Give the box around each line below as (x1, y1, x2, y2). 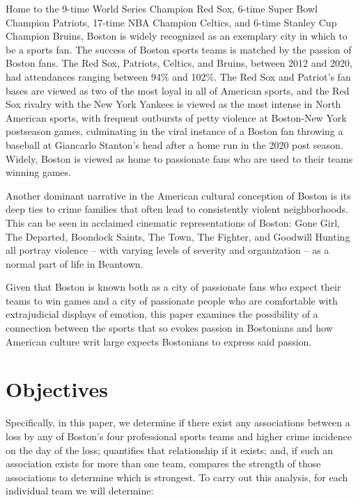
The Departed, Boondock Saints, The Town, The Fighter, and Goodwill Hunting (6, 229, 350, 243)
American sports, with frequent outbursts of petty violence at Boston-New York (6, 110, 347, 124)
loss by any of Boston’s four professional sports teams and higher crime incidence (6, 428, 352, 443)
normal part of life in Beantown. (6, 256, 143, 271)
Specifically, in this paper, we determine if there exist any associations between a (6, 415, 350, 430)
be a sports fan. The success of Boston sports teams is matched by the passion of (6, 42, 352, 56)
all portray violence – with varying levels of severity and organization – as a (6, 243, 329, 257)
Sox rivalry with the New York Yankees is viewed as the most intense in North (6, 97, 341, 111)
